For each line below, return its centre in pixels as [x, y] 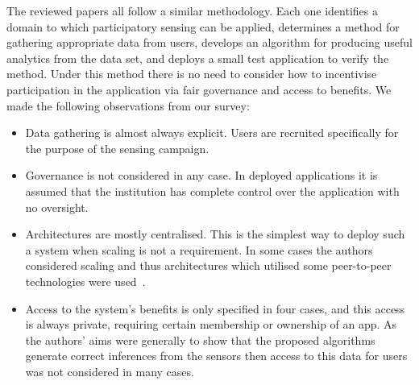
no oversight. [57, 207]
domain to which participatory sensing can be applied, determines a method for [203, 26]
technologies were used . [85, 281]
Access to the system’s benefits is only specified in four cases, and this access [215, 308]
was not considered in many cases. [110, 371]
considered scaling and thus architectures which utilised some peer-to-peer [208, 265]
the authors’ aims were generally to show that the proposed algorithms [200, 339]
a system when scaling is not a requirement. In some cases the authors [199, 249]
